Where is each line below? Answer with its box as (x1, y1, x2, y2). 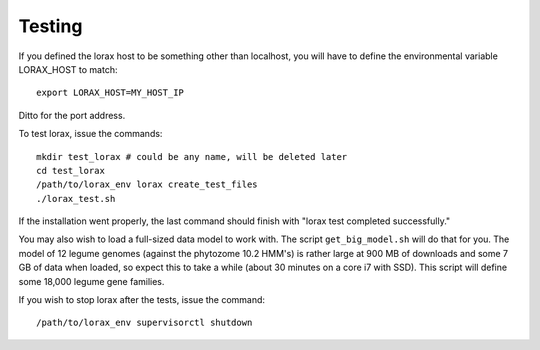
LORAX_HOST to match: (18, 63, 118, 75)
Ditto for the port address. (18, 109, 126, 121)
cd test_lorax (36, 165, 105, 176)
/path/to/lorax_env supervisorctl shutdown (36, 317, 253, 329)
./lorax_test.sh (36, 193, 116, 204)
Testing (18, 15, 83, 37)
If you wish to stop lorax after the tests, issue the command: (18, 294, 265, 306)
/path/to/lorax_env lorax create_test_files (36, 179, 259, 190)
